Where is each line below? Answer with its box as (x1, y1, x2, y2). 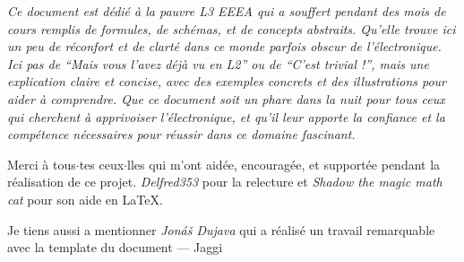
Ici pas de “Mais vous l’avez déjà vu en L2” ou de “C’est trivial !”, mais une (7, 54, 429, 73)
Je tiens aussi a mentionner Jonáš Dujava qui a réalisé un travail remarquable (7, 220, 435, 239)
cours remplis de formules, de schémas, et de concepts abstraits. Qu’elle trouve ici (7, 19, 456, 38)
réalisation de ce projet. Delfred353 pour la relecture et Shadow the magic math (7, 172, 443, 191)
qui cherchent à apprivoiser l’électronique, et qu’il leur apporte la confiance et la (7, 107, 445, 126)
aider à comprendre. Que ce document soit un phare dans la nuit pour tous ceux (7, 89, 445, 108)
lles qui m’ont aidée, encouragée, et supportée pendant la (127, 154, 441, 173)
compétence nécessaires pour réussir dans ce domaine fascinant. (7, 125, 356, 144)
